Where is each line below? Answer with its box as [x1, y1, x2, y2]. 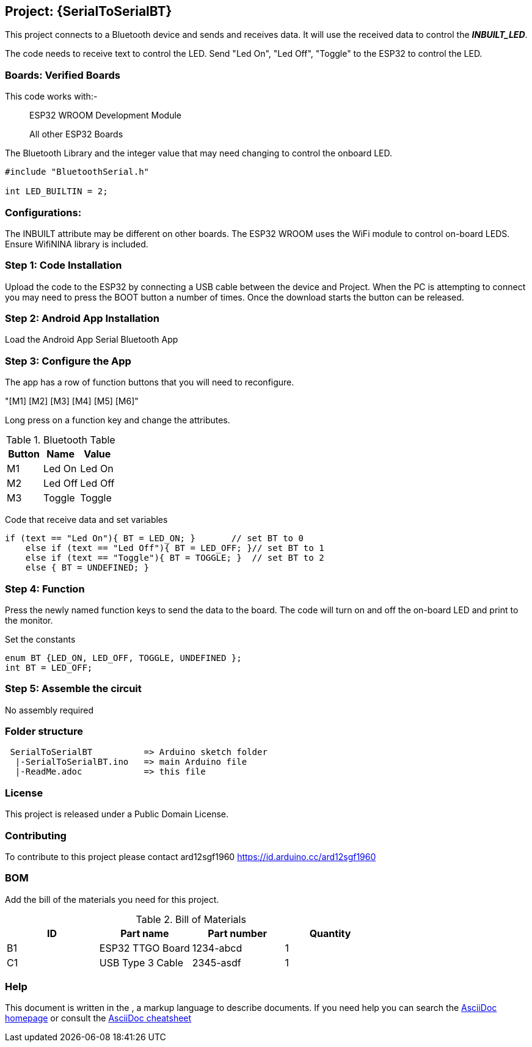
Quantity [309, 927, 351, 939]
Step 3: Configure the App [5, 354, 131, 367]
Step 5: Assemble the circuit [5, 682, 142, 695]
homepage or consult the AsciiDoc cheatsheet [5, 1013, 192, 1024]
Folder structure [5, 725, 83, 738]
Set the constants [5, 633, 76, 644]
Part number [208, 927, 267, 939]
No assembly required [5, 704, 93, 715]
